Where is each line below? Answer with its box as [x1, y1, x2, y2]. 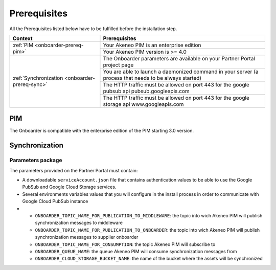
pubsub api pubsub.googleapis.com [103, 87, 190, 95]
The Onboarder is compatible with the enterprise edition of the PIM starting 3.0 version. [9, 128, 194, 134]
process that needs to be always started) [103, 74, 202, 81]
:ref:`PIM [12, 41, 34, 49]
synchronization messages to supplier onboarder [35, 234, 139, 240]
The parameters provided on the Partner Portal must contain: [9, 167, 138, 173]
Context [12, 35, 33, 42]
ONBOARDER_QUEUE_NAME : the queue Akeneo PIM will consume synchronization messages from [35, 248, 237, 254]
